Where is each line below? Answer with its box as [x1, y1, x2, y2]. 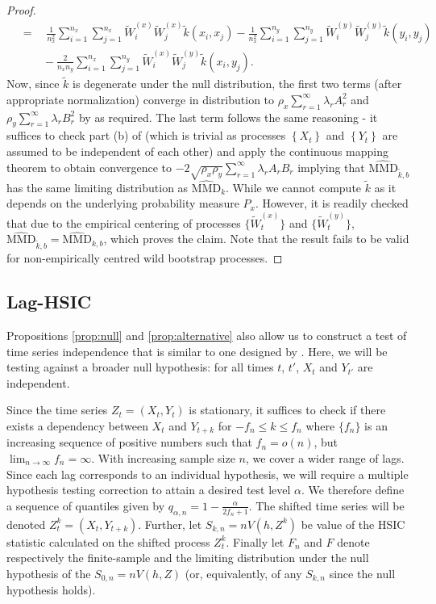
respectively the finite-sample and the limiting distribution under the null [6, 549, 369, 566]
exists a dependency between [6, 417, 148, 434]
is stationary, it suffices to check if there [189, 401, 386, 418]
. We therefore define [301, 481, 405, 498]
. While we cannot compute [226, 178, 362, 195]
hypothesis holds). [6, 581, 96, 598]
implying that [297, 158, 365, 175]
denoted [6, 515, 46, 532]
